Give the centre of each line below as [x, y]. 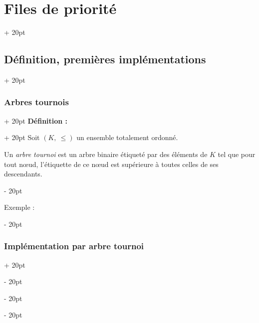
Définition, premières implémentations [105, 59]
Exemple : [19, 207]
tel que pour [237, 154]
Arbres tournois [36, 102]
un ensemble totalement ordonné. [127, 137]
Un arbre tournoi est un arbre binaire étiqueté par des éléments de [106, 154]
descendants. [23, 174]
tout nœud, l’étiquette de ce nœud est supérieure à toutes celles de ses [111, 164]
